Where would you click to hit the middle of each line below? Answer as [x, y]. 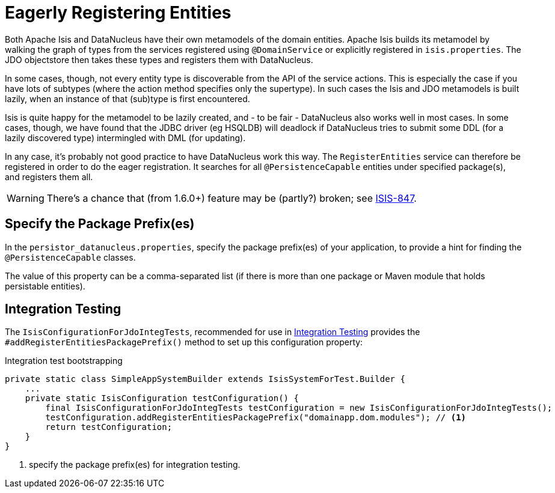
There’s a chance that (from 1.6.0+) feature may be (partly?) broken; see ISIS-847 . [232, 198]
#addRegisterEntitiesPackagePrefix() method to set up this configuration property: [184, 342]
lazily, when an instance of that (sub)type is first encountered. [127, 98]
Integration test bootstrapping [64, 361]
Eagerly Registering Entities [118, 13]
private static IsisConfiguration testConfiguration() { [162, 398]
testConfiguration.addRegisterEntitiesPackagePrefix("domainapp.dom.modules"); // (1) [256, 418]
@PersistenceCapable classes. [70, 257]
